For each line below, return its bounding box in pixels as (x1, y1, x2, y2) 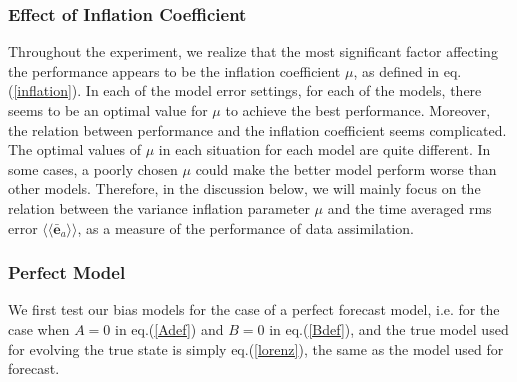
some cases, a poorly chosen (8, 158, 178, 179)
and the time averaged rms (327, 197, 492, 218)
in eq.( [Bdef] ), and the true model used (269, 318, 509, 339)
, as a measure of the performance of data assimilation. (77, 217, 414, 238)
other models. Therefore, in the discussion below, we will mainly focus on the (8, 178, 481, 199)
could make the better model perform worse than (195, 158, 497, 179)
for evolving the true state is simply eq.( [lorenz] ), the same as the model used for (8, 338, 504, 359)
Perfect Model (8, 260, 126, 285)
